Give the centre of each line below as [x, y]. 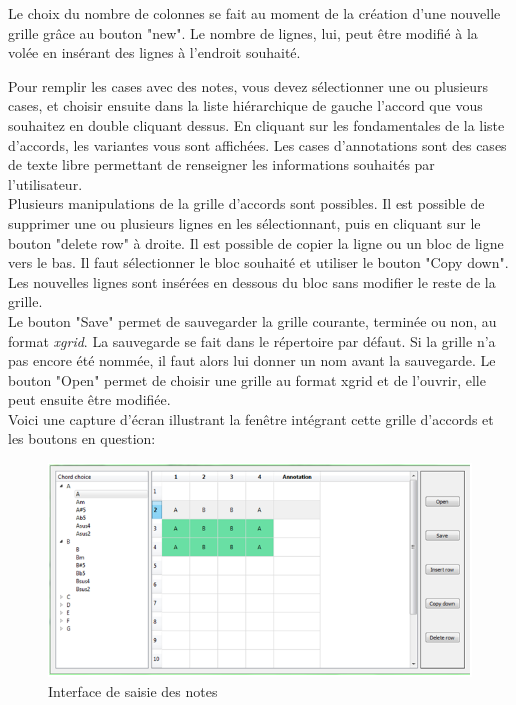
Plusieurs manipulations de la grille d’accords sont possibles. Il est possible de [246, 203]
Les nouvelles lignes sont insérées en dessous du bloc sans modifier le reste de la [252, 281]
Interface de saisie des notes [133, 691]
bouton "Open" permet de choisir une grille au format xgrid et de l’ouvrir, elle [247, 379]
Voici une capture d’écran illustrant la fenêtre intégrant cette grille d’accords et [251, 418]
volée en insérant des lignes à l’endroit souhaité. [154, 52]
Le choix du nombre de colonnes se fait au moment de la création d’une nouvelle [254, 13]
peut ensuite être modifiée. [89, 399]
